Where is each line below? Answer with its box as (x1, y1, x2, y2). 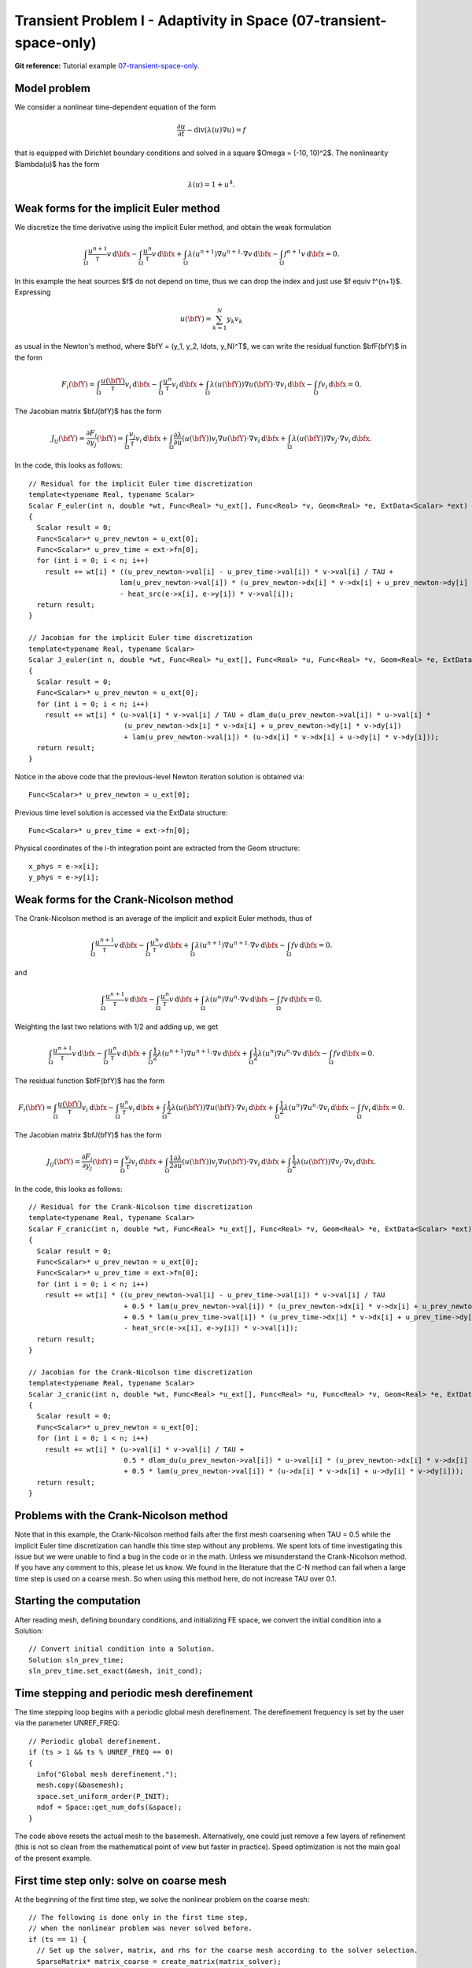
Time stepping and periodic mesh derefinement (14, 1686, 253, 1700)
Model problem (14, 82, 90, 95)
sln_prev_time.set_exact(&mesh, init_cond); (28, 1667, 204, 1676)
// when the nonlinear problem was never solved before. (28, 1924, 253, 1933)
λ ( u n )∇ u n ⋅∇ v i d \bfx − (283, 1102, 356, 1114)
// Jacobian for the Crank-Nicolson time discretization (28, 1367, 253, 1377)
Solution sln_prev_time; (28, 1655, 124, 1664)
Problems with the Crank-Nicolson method (14, 1509, 228, 1522)
